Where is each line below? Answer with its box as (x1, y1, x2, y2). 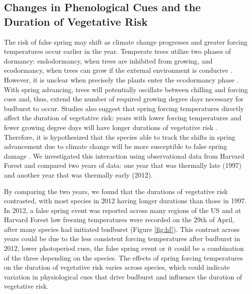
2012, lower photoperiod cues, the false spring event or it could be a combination (4, 243, 244, 253)
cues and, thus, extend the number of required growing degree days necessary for (4, 94, 244, 104)
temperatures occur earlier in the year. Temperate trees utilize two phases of (4, 46, 231, 56)
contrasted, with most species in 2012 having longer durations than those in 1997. (4, 196, 247, 206)
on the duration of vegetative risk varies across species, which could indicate (4, 262, 230, 272)
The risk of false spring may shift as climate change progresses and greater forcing (4, 36, 248, 47)
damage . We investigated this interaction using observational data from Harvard (4, 150, 244, 161)
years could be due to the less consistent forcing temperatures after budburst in (4, 233, 240, 244)
